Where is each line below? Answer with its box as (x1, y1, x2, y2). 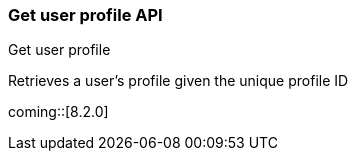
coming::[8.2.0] (8, 103, 109, 121)
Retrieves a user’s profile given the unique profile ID (8, 72, 349, 90)
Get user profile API (8, 5, 163, 25)
